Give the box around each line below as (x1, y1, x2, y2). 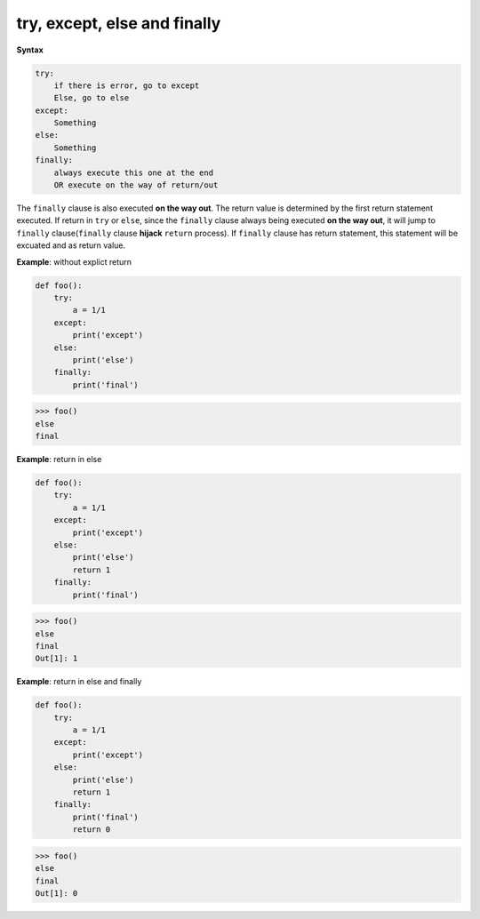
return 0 (72, 825, 111, 835)
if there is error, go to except (53, 80, 200, 91)
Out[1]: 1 (35, 653, 78, 664)
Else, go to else (53, 93, 130, 103)
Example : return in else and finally (16, 676, 142, 687)
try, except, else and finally (16, 13, 221, 33)
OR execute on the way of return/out (53, 180, 219, 190)
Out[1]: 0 (35, 888, 78, 898)
